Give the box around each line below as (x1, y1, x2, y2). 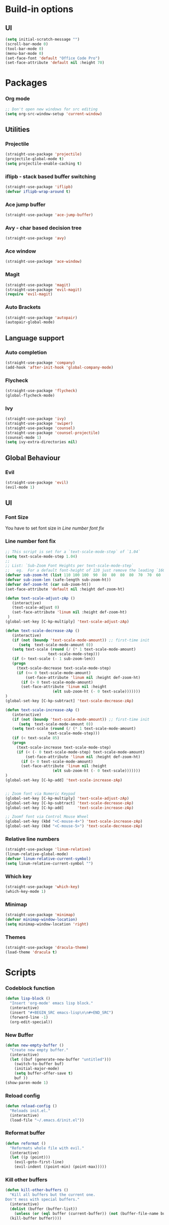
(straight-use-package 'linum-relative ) (5, 847, 92, 852)
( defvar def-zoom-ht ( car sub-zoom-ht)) (5, 582, 92, 587)
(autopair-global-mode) (5, 320, 55, 325)
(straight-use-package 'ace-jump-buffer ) (5, 212, 94, 217)
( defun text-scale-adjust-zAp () (5, 595, 75, 601)
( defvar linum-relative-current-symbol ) (5, 857, 92, 862)
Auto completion (5, 349, 47, 356)
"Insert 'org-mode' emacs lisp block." (10, 1001, 94, 1006)
